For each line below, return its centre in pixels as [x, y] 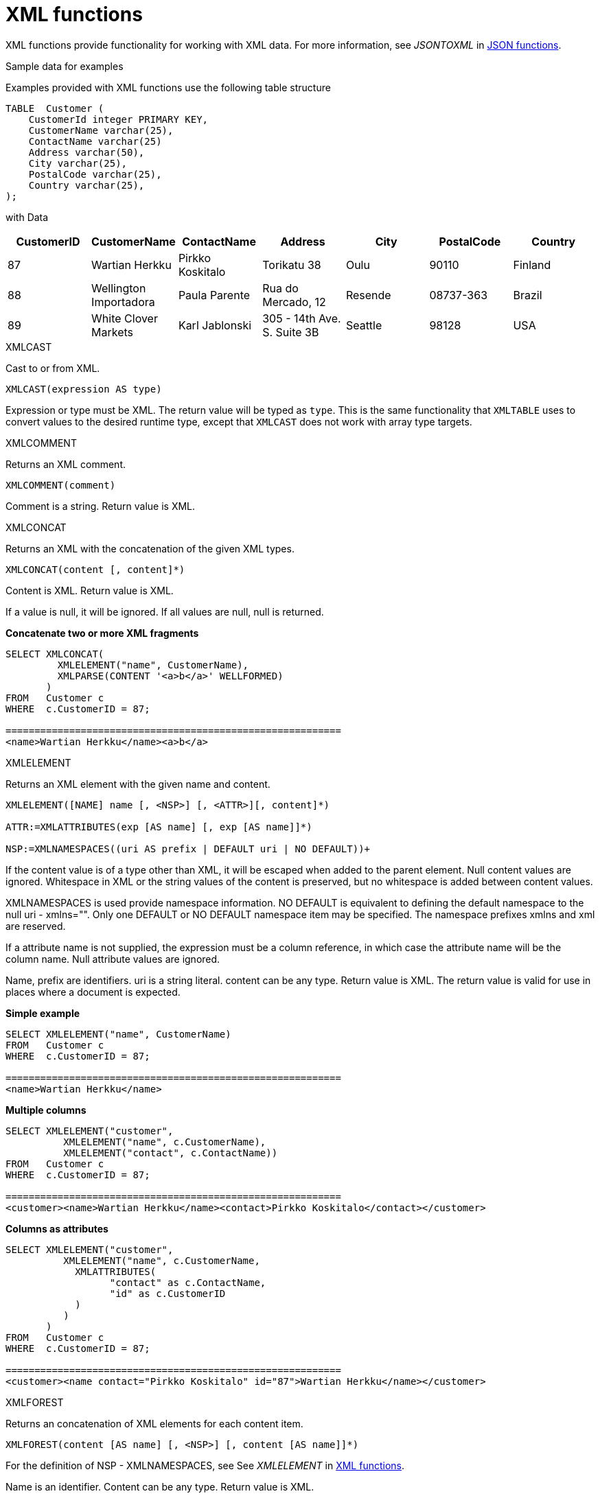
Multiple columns [46, 1110]
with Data [27, 217]
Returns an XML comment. [66, 464]
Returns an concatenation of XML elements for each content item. [154, 1423]
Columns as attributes [57, 1228]
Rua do [280, 288]
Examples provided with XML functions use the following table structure [168, 87]
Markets [113, 332]
